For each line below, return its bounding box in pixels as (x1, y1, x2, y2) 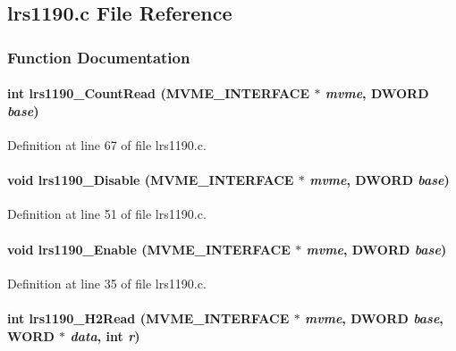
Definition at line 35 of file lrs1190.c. (7, 273, 207, 292)
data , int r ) (70, 326, 140, 345)
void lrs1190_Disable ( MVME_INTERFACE (7, 171, 294, 189)
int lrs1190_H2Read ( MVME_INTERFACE (7, 308, 290, 327)
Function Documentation (7, 46, 190, 68)
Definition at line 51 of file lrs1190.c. (7, 205, 207, 223)
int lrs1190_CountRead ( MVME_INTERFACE (7, 84, 309, 103)
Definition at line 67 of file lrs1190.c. (7, 136, 207, 155)
